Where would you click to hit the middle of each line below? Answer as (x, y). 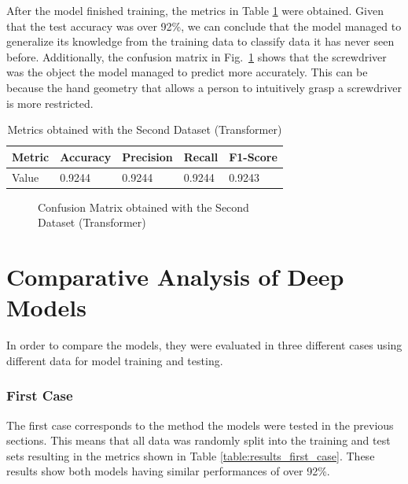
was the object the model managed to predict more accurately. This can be (187, 72)
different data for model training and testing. (115, 360)
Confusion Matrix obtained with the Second (143, 207)
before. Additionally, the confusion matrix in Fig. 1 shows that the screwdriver (197, 56)
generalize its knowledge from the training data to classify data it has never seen (200, 41)
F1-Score (253, 156)
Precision (147, 156)
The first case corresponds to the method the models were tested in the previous (200, 425)
